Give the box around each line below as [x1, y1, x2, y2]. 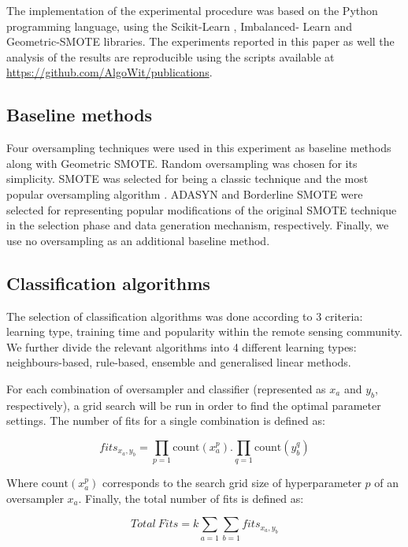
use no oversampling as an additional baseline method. [6, 232, 270, 248]
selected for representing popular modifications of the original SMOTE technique [6, 201, 397, 218]
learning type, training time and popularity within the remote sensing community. [6, 323, 402, 340]
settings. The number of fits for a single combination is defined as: [6, 412, 325, 429]
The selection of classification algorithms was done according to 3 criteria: [6, 307, 363, 324]
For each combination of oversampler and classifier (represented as [6, 380, 326, 396]
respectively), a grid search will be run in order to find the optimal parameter [6, 396, 381, 413]
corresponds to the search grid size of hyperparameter [102, 474, 362, 491]
